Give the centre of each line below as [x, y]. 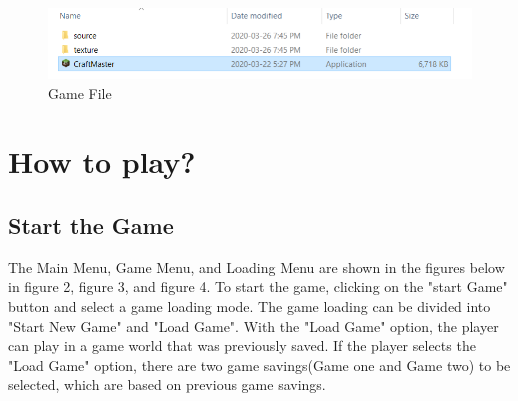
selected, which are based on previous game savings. [167, 384]
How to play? [102, 161]
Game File [80, 92]
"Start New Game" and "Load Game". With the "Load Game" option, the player [253, 325]
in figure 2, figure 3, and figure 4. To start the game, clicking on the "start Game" [258, 286]
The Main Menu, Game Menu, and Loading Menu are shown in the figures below [256, 266]
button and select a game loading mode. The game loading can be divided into [249, 306]
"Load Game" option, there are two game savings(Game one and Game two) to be [259, 364]
